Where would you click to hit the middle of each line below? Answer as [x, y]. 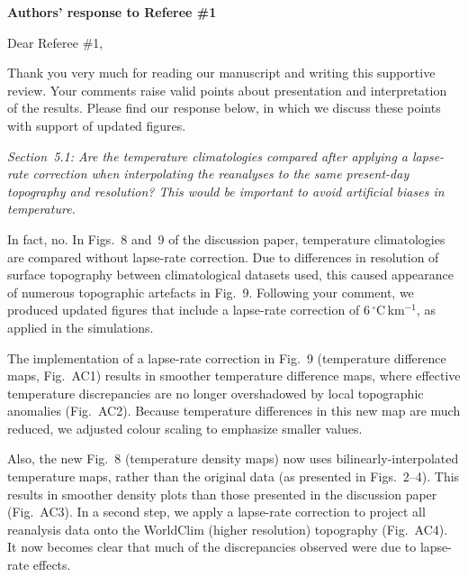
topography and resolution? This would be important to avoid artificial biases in [226, 191]
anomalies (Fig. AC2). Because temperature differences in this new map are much [234, 411]
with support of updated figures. [97, 125]
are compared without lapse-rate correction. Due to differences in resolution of [223, 256]
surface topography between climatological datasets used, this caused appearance [231, 275]
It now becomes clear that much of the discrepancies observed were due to [212, 547]
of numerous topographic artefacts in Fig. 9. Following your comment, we [211, 292]
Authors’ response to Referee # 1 [112, 12]
